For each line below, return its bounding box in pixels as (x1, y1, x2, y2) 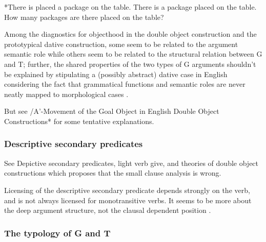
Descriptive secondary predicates (4, 137, 143, 150)
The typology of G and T (4, 226, 111, 239)
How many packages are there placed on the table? (4, 11, 164, 22)
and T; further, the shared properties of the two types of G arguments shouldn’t (4, 58, 256, 69)
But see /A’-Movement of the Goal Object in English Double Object (4, 106, 219, 116)
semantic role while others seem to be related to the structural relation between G (4, 49, 262, 59)
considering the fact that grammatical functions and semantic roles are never (4, 79, 245, 89)
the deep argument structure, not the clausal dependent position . (4, 205, 211, 215)
